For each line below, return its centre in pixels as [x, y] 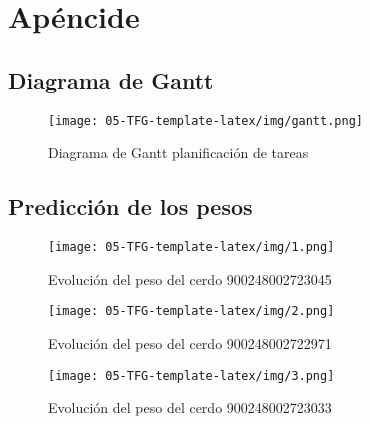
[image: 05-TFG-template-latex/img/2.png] [191, 311]
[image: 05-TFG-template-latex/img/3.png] [191, 375]
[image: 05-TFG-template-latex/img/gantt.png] [205, 120]
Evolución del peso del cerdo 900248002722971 [190, 342]
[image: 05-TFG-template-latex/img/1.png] [191, 247]
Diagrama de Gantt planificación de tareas [178, 152]
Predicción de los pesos [130, 206]
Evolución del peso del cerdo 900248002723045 [190, 278]
